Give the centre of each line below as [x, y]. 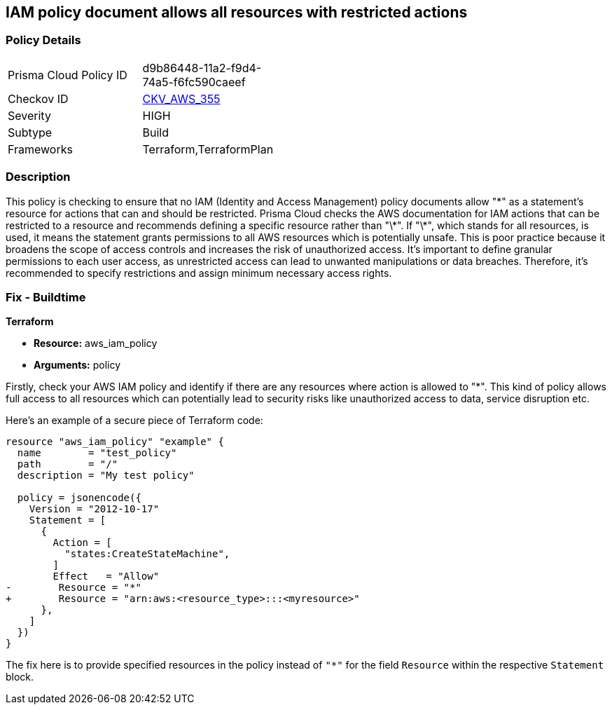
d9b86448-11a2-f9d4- [202, 68]
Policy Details [43, 40]
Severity [29, 115]
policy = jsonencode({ [79, 498]
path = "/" [68, 464]
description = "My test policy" [106, 476]
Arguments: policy [77, 365]
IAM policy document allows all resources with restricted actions [237, 12]
